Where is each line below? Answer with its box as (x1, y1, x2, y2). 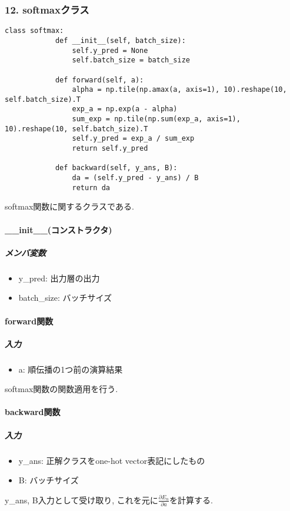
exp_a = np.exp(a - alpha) (72, 105, 178, 114)
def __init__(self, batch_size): (55, 36, 186, 45)
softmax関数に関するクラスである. (5, 200, 134, 213)
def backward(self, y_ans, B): (55, 164, 178, 172)
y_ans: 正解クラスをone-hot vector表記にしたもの (18, 454, 205, 466)
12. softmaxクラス (5, 2, 89, 16)
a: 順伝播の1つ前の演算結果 (18, 363, 123, 375)
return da (72, 183, 110, 192)
